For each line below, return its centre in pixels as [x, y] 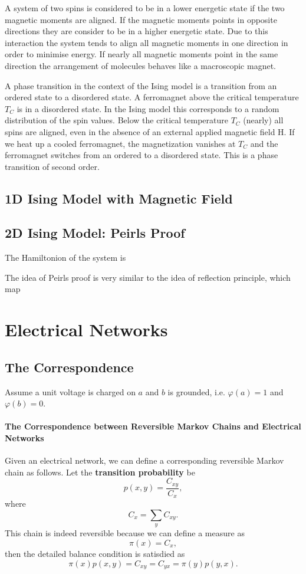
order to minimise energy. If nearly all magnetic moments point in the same [142, 54]
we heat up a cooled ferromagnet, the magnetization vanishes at [120, 143]
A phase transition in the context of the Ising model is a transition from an [141, 85]
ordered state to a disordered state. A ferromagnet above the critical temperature [152, 97]
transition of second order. [52, 166]
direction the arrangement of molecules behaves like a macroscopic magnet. [140, 65]
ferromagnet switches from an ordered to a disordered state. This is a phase [142, 155]
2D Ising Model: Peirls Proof [95, 233]
